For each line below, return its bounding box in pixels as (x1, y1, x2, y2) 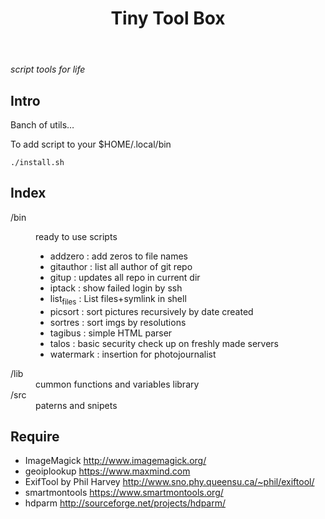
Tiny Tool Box (110, 7, 226, 30)
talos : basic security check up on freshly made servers (49, 337, 279, 349)
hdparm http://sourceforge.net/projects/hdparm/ (24, 497, 227, 509)
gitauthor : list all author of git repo (49, 260, 193, 272)
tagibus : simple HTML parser (49, 327, 173, 339)
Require (10, 428, 60, 445)
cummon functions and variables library (35, 378, 200, 390)
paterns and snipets (35, 399, 118, 411)
